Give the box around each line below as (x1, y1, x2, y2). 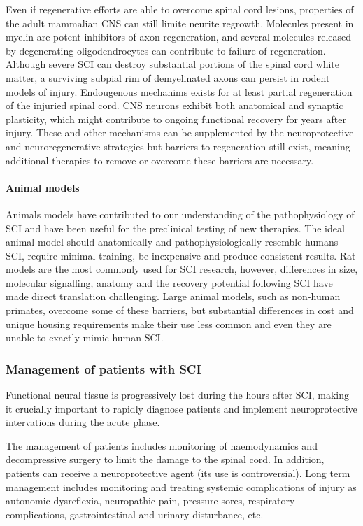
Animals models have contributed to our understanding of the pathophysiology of (6, 206, 355, 221)
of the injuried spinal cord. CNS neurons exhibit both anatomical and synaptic (6, 98, 343, 113)
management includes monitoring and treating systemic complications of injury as (6, 479, 357, 494)
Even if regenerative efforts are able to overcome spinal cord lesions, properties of (6, 2, 354, 16)
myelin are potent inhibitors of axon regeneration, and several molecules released (6, 29, 352, 44)
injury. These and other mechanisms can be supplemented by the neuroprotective (6, 125, 354, 140)
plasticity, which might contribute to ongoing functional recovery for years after (6, 111, 346, 126)
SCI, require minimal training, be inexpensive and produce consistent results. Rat (6, 248, 356, 262)
